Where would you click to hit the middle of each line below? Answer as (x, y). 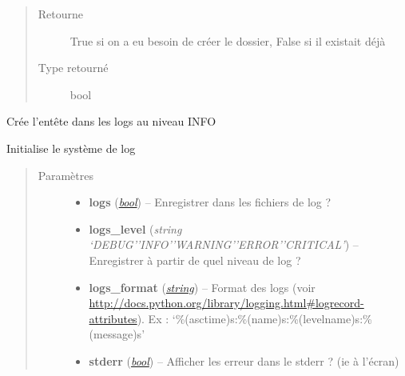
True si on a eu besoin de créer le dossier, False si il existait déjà (228, 40)
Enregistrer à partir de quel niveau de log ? (195, 260)
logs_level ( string (135, 228)
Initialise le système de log (71, 148)
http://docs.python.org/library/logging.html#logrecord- (226, 303)
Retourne (61, 14)
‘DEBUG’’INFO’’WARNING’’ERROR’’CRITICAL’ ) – (224, 244)
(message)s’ (117, 334)
